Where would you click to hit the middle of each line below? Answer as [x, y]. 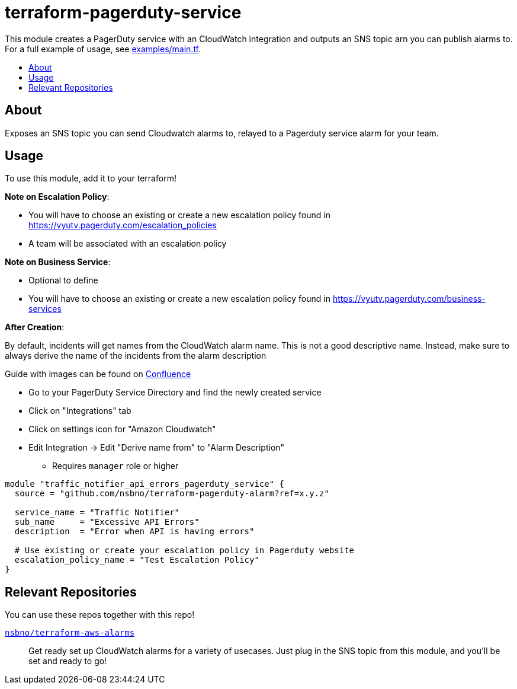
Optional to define [63, 280]
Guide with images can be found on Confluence [98, 374]
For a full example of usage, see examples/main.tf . [103, 49]
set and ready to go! [68, 661]
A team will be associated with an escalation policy [128, 244]
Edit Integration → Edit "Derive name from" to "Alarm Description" [157, 448]
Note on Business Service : [58, 262]
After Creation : [35, 327]
